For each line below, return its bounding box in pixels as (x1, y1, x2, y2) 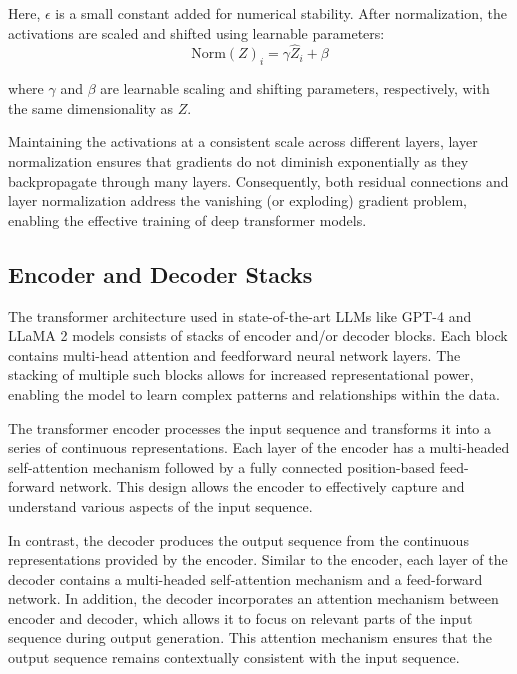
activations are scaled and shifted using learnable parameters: (8, 22, 385, 43)
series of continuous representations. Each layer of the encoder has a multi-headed (8, 437, 510, 458)
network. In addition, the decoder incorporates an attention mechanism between (8, 588, 499, 609)
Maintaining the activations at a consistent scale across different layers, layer (8, 131, 478, 152)
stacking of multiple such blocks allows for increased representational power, (8, 364, 474, 385)
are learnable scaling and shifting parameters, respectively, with (100, 78, 490, 99)
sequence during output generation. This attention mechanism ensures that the (8, 627, 492, 648)
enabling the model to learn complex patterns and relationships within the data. (8, 383, 500, 404)
